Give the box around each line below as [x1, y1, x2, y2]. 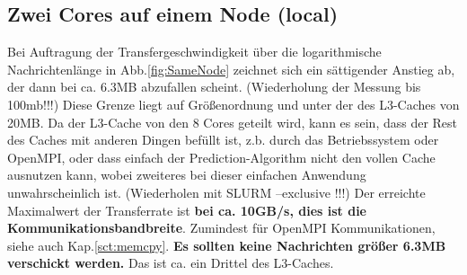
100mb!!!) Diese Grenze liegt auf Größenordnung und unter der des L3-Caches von [7, 94, 460, 113]
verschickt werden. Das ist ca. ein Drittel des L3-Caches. [7, 253, 334, 272]
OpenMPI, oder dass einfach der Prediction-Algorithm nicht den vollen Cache [7, 147, 436, 166]
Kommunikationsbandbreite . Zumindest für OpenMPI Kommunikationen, [7, 218, 436, 237]
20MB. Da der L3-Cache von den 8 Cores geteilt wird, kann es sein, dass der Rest [7, 112, 458, 131]
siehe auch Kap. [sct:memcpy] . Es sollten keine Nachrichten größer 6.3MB [7, 235, 446, 254]
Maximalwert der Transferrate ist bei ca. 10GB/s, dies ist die [7, 200, 366, 219]
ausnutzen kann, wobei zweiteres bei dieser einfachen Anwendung [7, 165, 366, 184]
